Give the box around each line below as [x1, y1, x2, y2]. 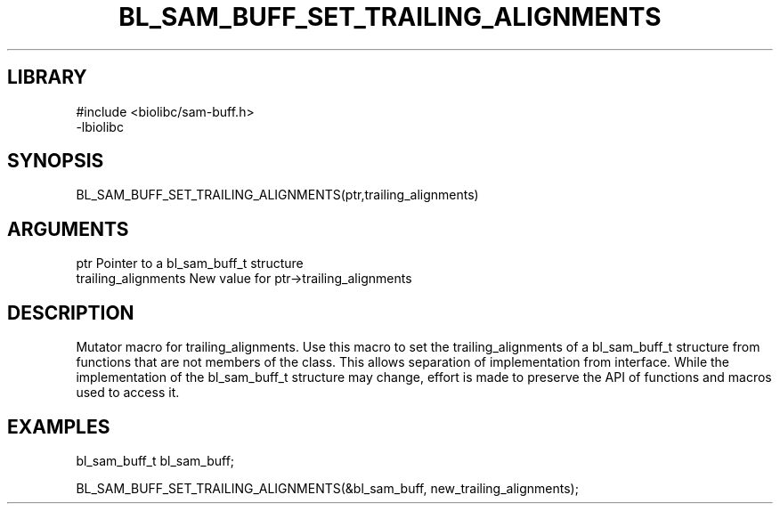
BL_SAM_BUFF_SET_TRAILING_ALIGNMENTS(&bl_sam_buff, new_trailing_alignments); [76, 480, 579, 496]
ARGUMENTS [7, 217, 129, 240]
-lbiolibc [76, 118, 124, 134]
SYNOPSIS [7, 150, 104, 173]
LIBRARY [7, 66, 87, 89]
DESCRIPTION [7, 301, 134, 324]
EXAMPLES [7, 415, 110, 438]
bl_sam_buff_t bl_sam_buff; [76, 452, 235, 468]
